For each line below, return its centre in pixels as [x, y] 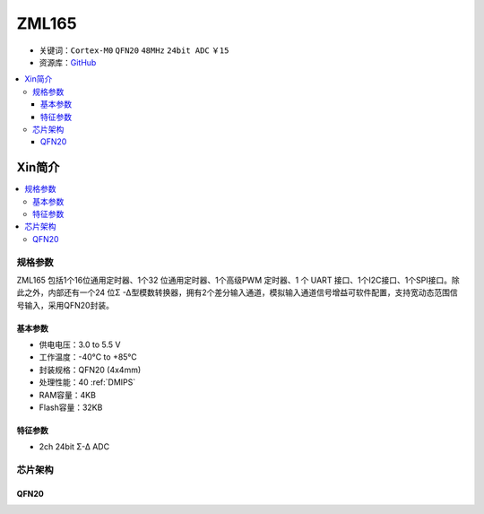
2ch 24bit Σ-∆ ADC [74, 447]
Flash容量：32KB [71, 407]
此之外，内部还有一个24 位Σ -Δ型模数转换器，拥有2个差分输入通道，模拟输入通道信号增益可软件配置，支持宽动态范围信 [237, 292]
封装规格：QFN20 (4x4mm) [90, 370]
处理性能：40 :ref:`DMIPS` [87, 382]
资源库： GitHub [68, 62]
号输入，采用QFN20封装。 [65, 305]
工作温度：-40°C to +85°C [88, 357]
